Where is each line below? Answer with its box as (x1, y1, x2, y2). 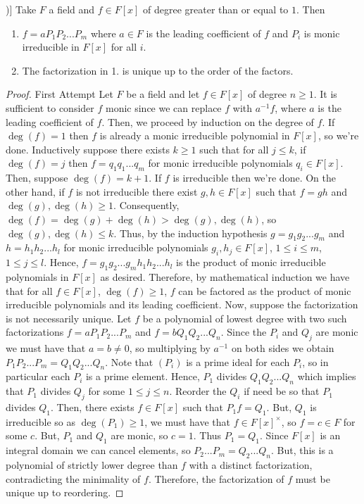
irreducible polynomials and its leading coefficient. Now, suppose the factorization (6, 297, 358, 312)
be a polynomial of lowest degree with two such (142, 310, 347, 325)
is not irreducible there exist (75, 184, 198, 199)
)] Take (6, 2, 37, 16)
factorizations (6, 325, 64, 339)
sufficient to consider (6, 100, 94, 115)
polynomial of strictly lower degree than (6, 458, 178, 472)
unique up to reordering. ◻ (6, 485, 124, 500)
